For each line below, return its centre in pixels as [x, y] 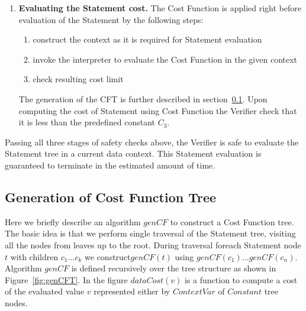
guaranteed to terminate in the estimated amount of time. [110, 165]
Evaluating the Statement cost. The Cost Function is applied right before [160, 8]
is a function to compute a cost [241, 279]
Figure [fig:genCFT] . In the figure [66, 279]
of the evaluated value [45, 291]
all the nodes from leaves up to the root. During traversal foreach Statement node [153, 244]
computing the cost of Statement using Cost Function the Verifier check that [158, 110]
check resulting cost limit [78, 79]
